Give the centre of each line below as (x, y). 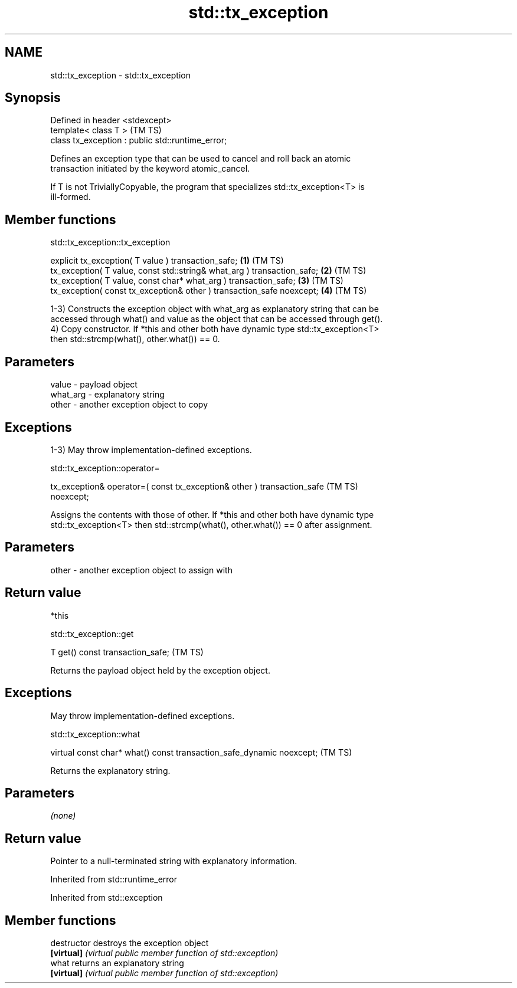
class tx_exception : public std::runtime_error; (139, 140)
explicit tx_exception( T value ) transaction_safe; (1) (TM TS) (167, 261)
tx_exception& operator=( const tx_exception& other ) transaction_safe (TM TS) (204, 486)
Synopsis (33, 98)
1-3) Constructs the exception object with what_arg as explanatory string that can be (215, 309)
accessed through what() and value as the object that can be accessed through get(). (217, 319)
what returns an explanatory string (117, 963)
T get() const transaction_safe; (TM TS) (127, 652)
